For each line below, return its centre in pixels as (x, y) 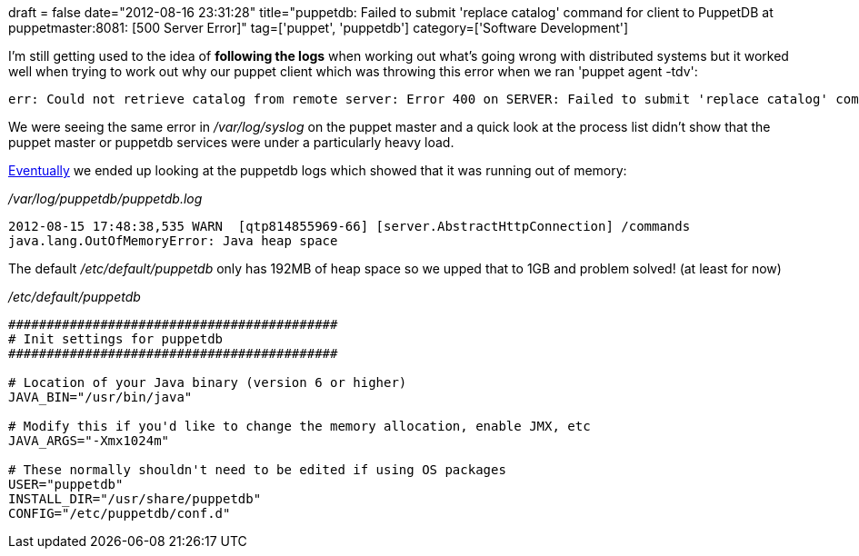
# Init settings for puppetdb (116, 339)
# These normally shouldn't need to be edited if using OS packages (257, 470)
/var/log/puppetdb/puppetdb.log (105, 199)
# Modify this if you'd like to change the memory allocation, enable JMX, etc (300, 426)
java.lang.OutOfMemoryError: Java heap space (173, 241)
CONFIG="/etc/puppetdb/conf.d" (120, 513)
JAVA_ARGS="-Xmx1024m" (89, 441)
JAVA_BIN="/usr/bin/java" (100, 397)
